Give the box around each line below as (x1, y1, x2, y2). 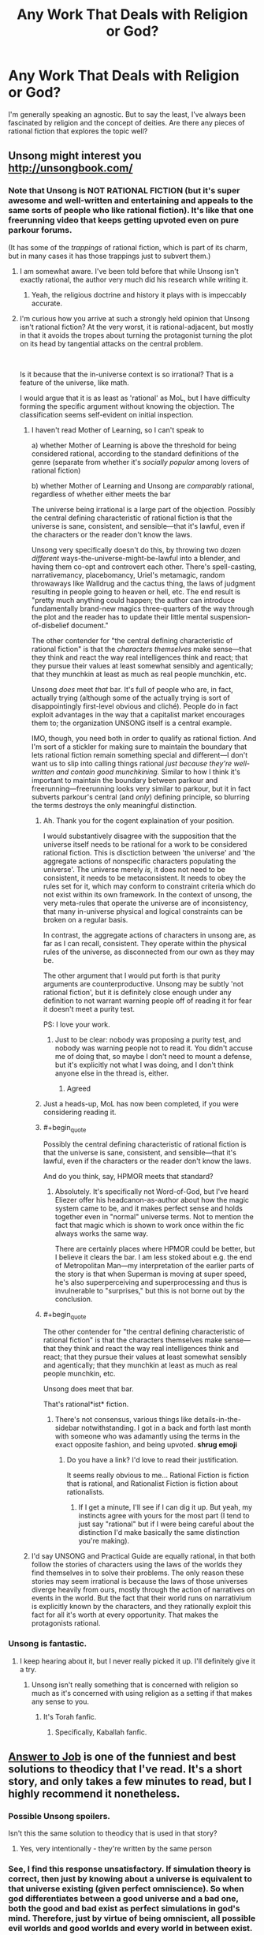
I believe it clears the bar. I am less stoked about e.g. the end (54, 1252, 252, 1262)
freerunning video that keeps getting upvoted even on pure (8, 215, 239, 226)
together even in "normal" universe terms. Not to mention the (54, 1212, 254, 1222)
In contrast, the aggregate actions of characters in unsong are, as (43, 930, 256, 940)
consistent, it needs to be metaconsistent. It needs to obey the (43, 873, 247, 882)
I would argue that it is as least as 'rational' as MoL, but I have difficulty (19, 393, 251, 402)
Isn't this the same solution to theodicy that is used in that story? (8, 1828, 218, 1838)
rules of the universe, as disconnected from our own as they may (43, 947, 255, 956)
